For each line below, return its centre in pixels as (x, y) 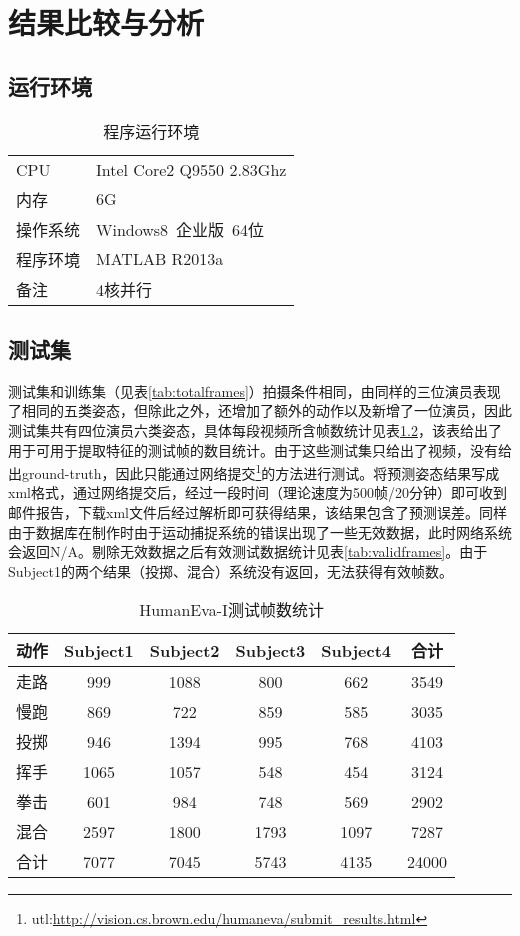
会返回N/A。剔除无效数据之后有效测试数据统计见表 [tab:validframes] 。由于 (248, 551)
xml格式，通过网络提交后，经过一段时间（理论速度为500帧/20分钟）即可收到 (257, 492)
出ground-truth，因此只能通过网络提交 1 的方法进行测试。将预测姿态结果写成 (254, 471)
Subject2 (184, 650)
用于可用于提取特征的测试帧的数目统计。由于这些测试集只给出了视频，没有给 (260, 449)
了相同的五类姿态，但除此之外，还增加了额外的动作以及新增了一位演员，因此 (260, 410)
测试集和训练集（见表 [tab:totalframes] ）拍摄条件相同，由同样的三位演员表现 (254, 390)
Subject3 (270, 650)
